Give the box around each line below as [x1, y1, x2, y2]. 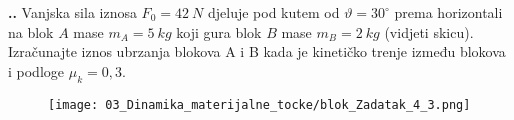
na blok [8, 21, 54, 42]
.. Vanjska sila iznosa [8, 2, 137, 22]
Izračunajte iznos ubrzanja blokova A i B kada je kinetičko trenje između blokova [8, 41, 506, 62]
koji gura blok [176, 21, 262, 42]
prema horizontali [394, 2, 503, 22]
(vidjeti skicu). [384, 21, 474, 42]
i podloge [8, 60, 65, 81]
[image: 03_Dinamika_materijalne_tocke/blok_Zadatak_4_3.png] [48, 97, 471, 112]
